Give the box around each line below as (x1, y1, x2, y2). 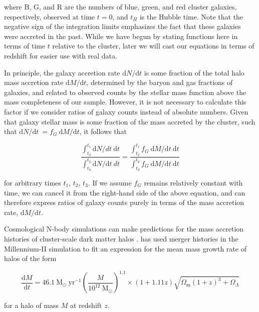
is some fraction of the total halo (144, 67, 244, 77)
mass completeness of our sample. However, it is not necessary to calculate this (4, 96, 246, 107)
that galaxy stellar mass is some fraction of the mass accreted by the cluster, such (4, 116, 255, 126)
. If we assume (88, 177, 132, 187)
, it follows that (79, 126, 127, 136)
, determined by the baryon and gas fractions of (86, 77, 233, 87)
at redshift (70, 300, 102, 310)
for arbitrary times (4, 177, 61, 187)
